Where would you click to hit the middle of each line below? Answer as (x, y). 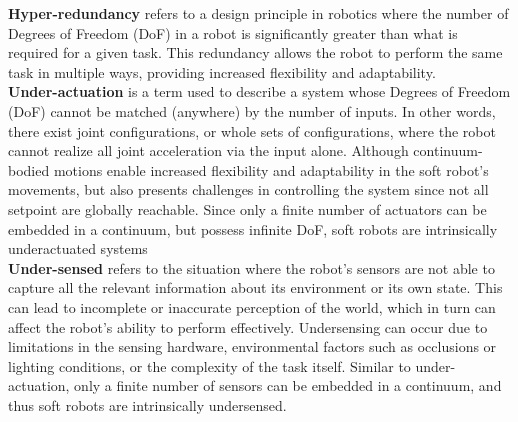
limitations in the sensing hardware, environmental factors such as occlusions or (252, 346)
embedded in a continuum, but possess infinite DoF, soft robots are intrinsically (253, 228)
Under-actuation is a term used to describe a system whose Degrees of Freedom (259, 91)
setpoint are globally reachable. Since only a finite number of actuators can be (247, 208)
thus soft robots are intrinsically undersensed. (147, 404)
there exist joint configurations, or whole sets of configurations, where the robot (252, 130)
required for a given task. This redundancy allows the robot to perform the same (255, 52)
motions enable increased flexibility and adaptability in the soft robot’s (271, 169)
